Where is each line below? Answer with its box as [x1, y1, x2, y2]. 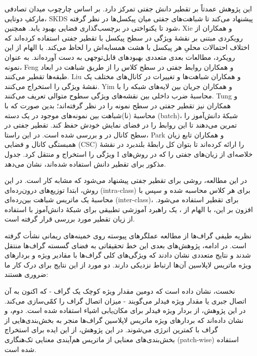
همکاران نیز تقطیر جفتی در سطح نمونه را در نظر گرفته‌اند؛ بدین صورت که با [4, 100, 231, 110]
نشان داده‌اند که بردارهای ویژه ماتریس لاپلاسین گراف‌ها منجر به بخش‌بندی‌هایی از [4, 314, 244, 325]
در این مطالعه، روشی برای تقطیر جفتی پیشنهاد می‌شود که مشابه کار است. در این [4, 175, 247, 185]
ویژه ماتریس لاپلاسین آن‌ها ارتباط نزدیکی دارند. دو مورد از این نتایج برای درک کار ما [4, 259, 252, 269]
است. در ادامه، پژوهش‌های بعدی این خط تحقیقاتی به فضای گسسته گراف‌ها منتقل [4, 240, 247, 250]
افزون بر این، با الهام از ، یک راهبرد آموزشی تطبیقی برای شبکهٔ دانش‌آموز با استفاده [4, 204, 253, 214]
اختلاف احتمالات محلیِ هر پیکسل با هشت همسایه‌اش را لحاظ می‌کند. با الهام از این [4, 42, 250, 52]
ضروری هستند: [4, 269, 48, 279]
